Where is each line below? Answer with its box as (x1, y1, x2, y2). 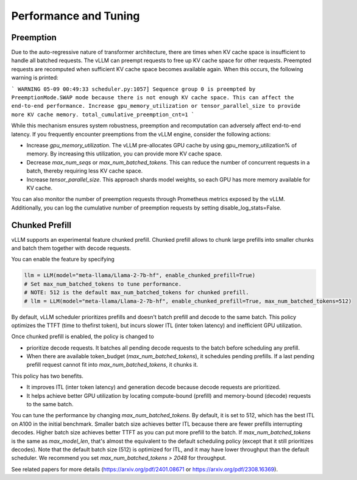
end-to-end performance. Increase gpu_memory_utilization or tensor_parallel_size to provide (11, 102, 301, 110)
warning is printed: (11, 74, 58, 82)
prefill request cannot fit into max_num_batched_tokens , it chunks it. (26, 361, 198, 369)
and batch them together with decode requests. (11, 244, 131, 252)
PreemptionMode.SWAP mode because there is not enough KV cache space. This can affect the (11, 94, 294, 101)
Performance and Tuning (11, 9, 140, 23)
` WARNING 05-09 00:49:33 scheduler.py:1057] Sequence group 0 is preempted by (11, 85, 256, 93)
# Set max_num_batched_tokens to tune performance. (24, 280, 182, 288)
